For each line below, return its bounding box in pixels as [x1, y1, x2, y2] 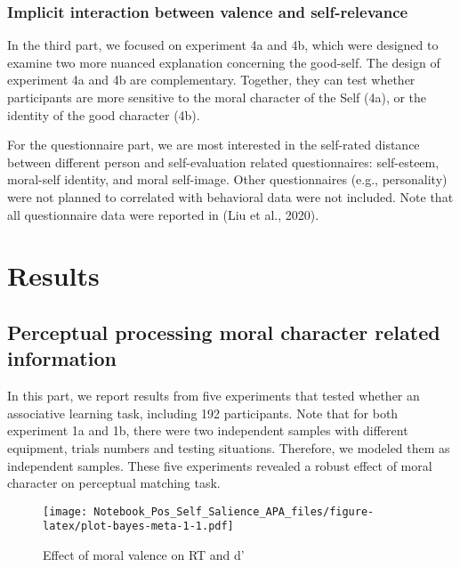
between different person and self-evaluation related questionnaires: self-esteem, [7, 152, 440, 171]
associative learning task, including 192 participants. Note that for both [7, 403, 399, 422]
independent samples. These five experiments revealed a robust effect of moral [7, 456, 432, 474]
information [7, 344, 117, 372]
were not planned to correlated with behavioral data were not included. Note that [7, 187, 454, 206]
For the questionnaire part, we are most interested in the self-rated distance [7, 135, 420, 154]
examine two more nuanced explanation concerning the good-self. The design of [7, 53, 440, 71]
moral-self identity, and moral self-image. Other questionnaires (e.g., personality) [7, 170, 448, 189]
